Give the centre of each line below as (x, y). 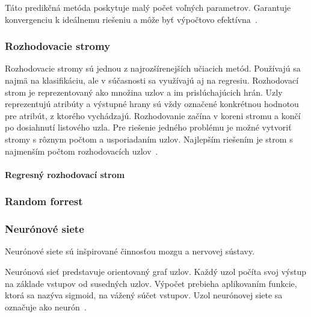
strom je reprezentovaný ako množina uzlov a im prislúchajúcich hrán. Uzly (144, 92)
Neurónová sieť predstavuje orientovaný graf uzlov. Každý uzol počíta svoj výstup (155, 271)
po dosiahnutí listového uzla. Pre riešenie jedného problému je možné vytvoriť (148, 127)
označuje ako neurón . (46, 306)
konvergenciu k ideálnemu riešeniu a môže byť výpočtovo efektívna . (131, 19)
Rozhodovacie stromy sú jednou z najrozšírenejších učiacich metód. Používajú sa (153, 68)
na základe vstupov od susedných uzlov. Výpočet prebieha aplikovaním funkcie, (151, 283)
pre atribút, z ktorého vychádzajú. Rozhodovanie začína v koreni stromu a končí (153, 115)
